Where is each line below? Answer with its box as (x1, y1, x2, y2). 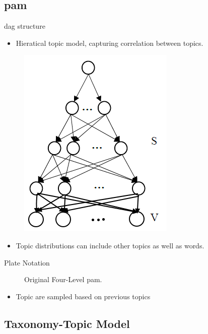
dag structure (4, 21, 45, 31)
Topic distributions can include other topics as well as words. (16, 240, 204, 250)
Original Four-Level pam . (24, 274, 102, 285)
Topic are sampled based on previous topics (16, 291, 151, 301)
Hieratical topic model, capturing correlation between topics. (16, 37, 203, 48)
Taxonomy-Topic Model (4, 315, 130, 331)
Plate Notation (4, 257, 50, 268)
